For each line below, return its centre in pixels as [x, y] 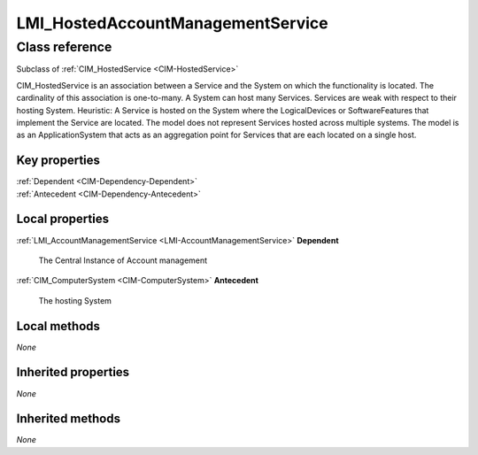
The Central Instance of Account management [123, 260]
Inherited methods [69, 419]
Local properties [63, 219]
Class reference [64, 47]
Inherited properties [73, 372]
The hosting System [75, 300]
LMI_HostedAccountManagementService [172, 23]
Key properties [58, 161]
